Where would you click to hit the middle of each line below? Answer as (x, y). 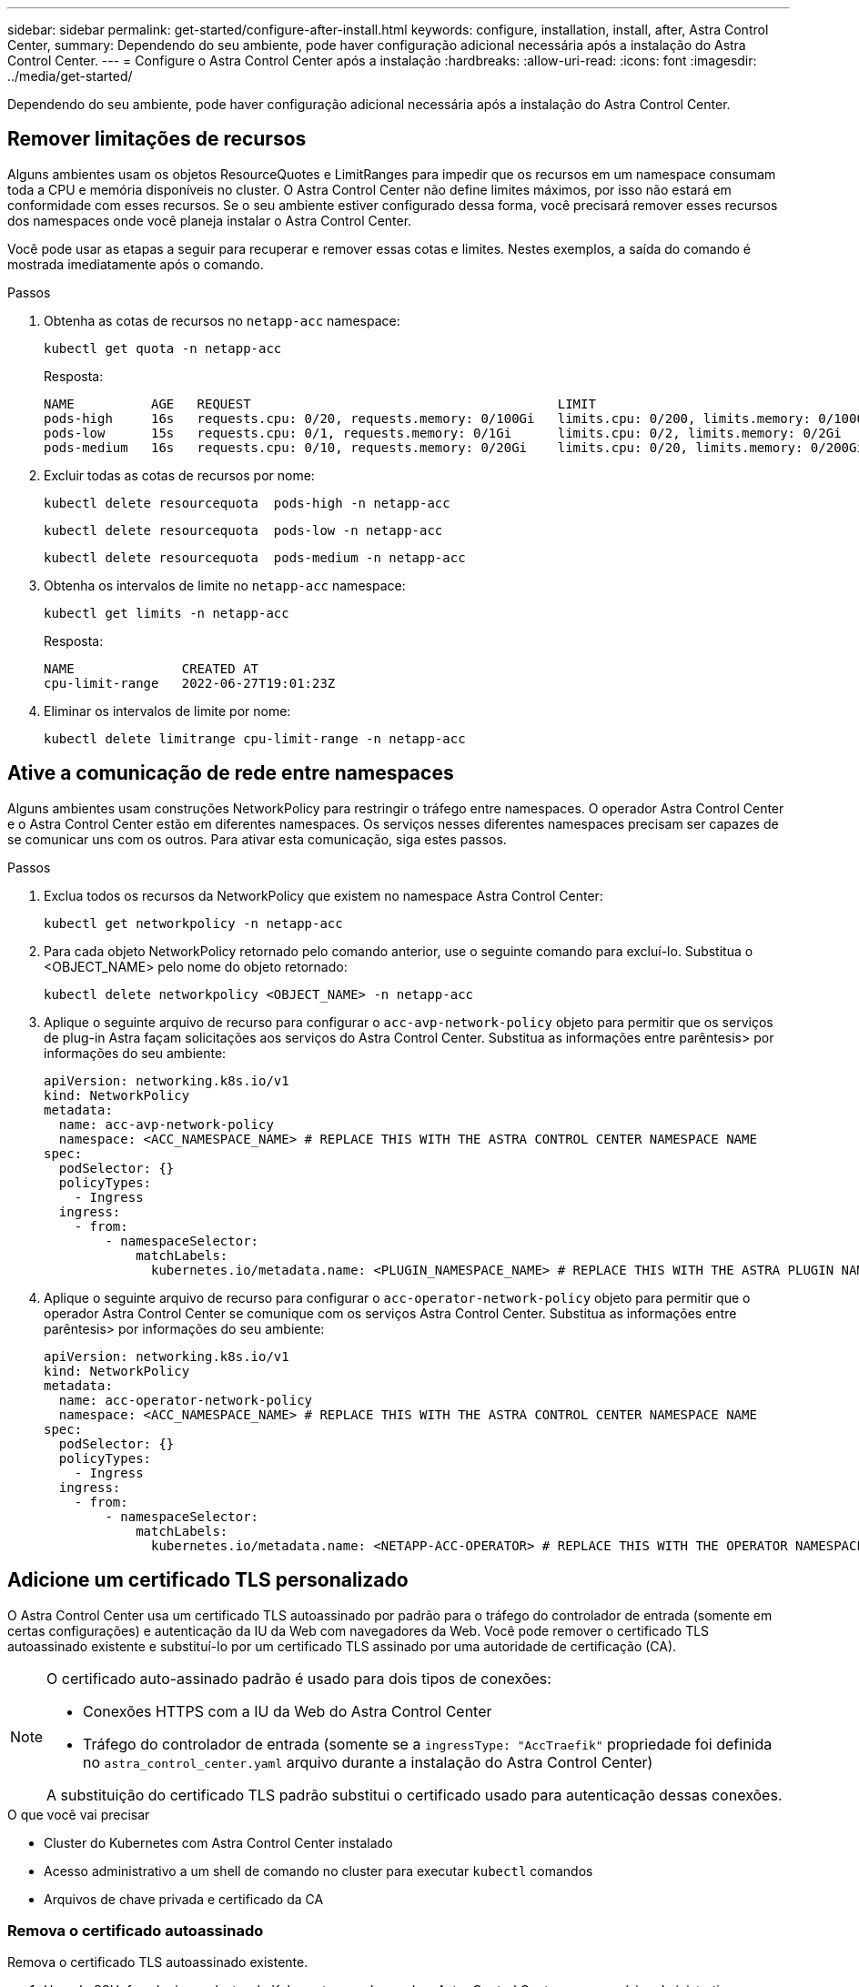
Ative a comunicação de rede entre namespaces (231, 773)
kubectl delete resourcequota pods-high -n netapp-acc (247, 503)
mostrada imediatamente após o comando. (136, 264)
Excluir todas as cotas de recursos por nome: (179, 475)
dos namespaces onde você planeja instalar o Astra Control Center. (210, 220)
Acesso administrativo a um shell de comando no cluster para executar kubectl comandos (318, 1871)
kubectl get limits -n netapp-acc (167, 613)
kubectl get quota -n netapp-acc (163, 348)
